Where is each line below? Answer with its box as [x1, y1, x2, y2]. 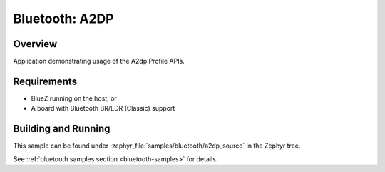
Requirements [13, 75, 78, 87]
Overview [13, 38, 58, 50]
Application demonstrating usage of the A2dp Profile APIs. [13, 57, 185, 66]
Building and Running [13, 123, 111, 135]
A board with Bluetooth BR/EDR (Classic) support [31, 104, 175, 113]
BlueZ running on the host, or [31, 93, 117, 103]
